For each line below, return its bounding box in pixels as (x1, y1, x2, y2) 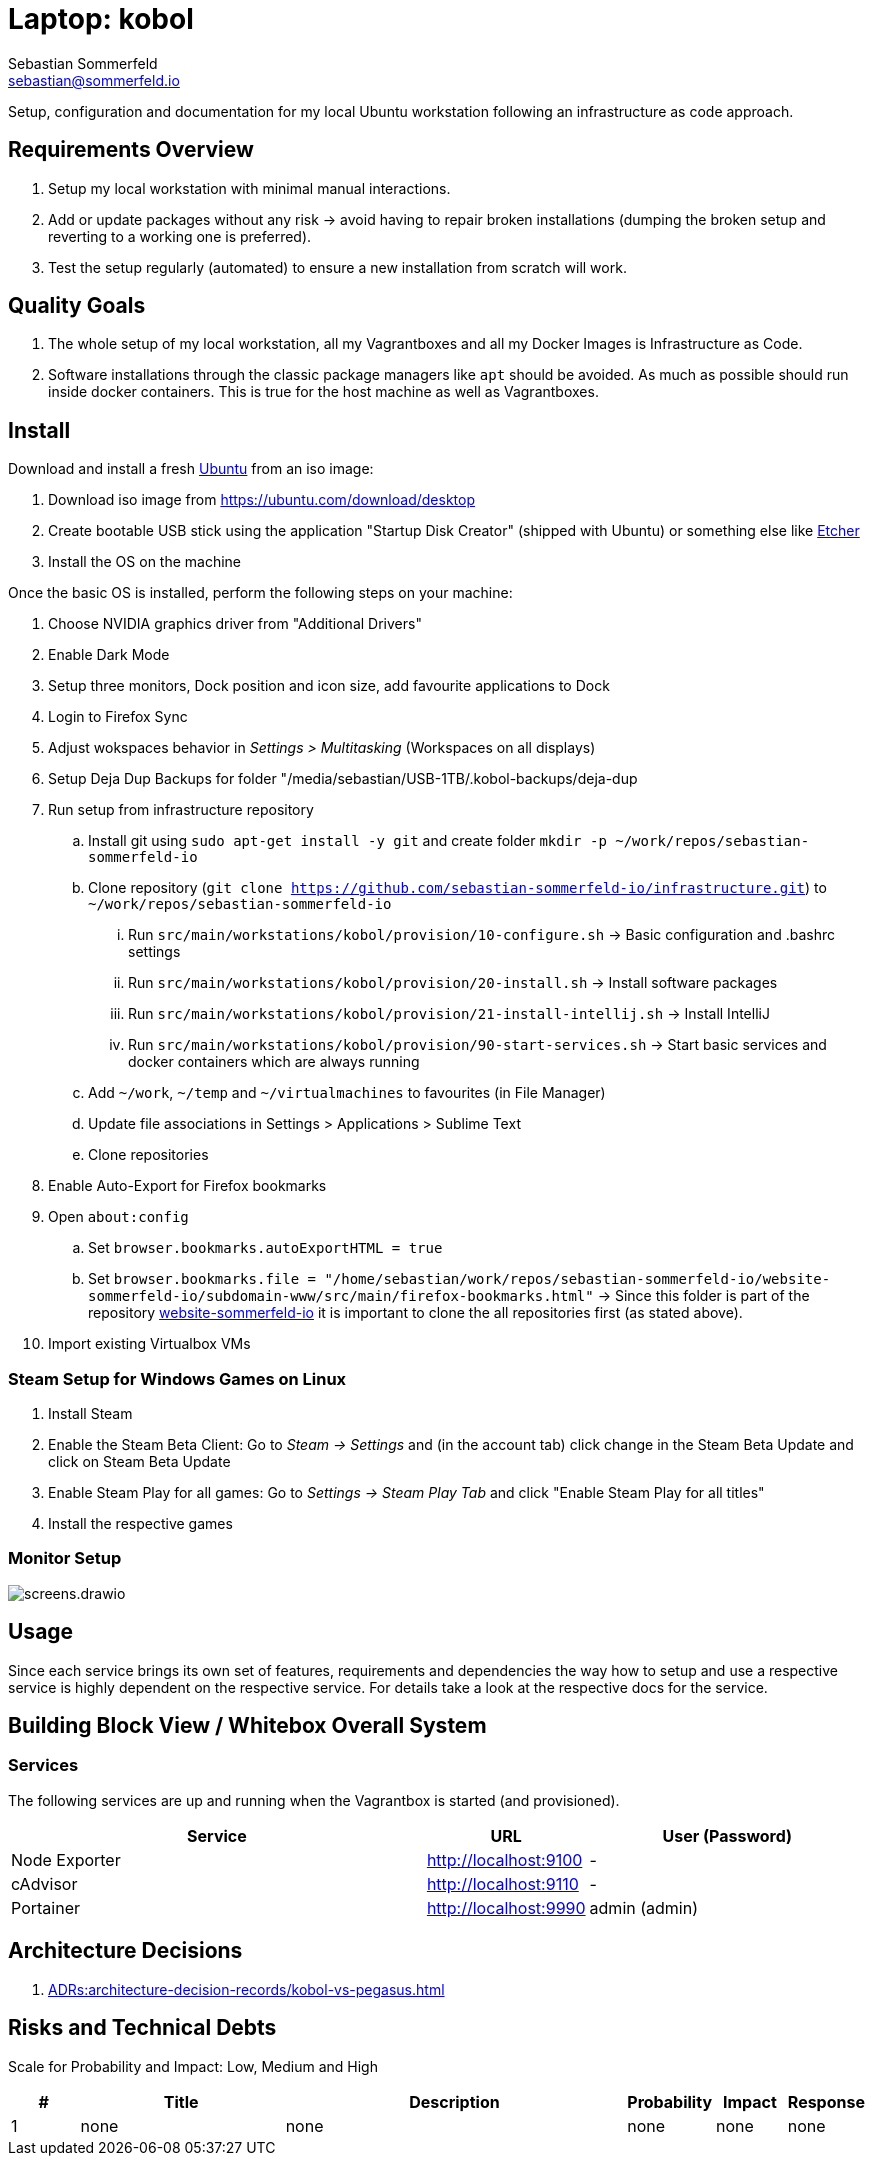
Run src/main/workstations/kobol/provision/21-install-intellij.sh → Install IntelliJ (128, 1005, 770, 1023)
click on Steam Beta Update (48, 1453, 231, 1471)
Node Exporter (11, 1849, 121, 1870)
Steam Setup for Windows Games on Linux (8, 1368, 347, 1389)
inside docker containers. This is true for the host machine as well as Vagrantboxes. (48, 383, 599, 401)
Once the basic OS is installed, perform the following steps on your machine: (8, 584, 513, 602)
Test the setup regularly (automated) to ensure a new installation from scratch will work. (48, 258, 627, 276)
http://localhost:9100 (426, 1849, 583, 1870)
